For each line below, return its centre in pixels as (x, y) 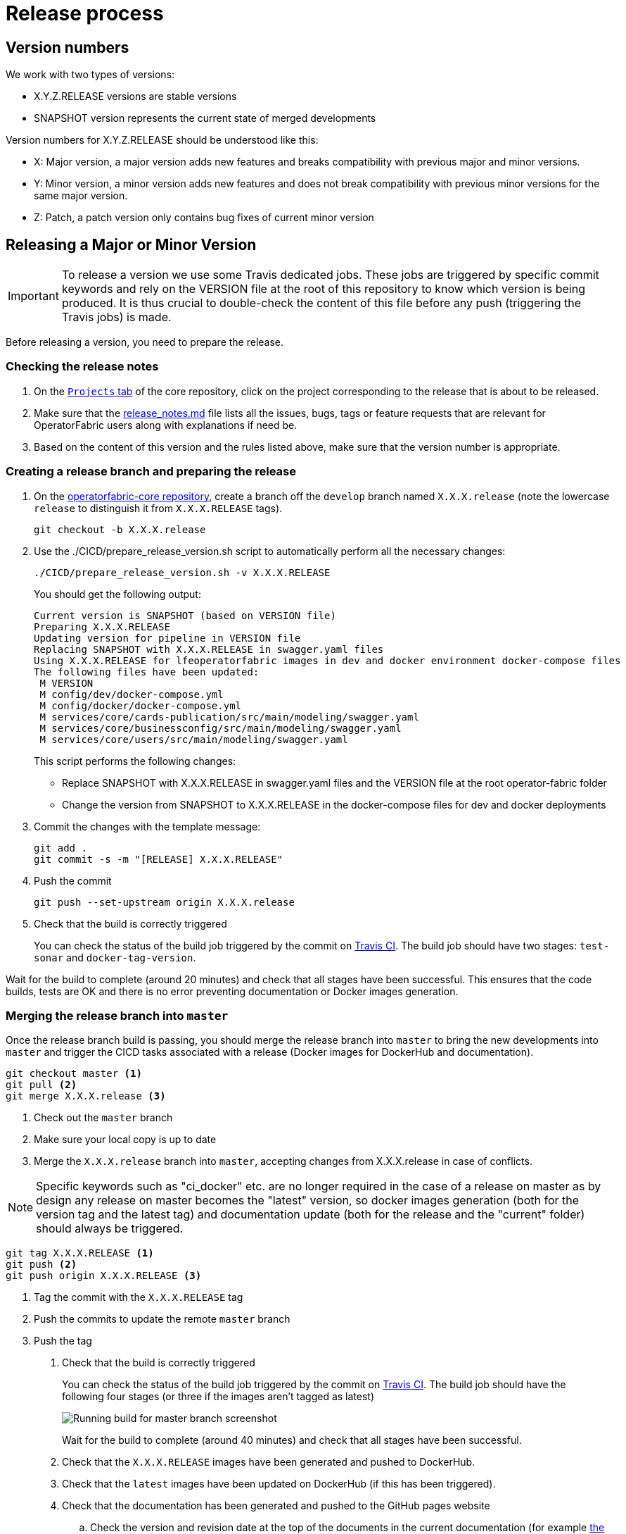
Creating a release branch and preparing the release (151, 472)
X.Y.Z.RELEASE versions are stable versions (135, 96)
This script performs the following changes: (135, 761)
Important (33, 296)
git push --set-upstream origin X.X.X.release (164, 902)
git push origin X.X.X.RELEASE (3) (104, 1276)
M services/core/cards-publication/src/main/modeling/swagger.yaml (229, 717)
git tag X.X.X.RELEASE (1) (80, 1253)
